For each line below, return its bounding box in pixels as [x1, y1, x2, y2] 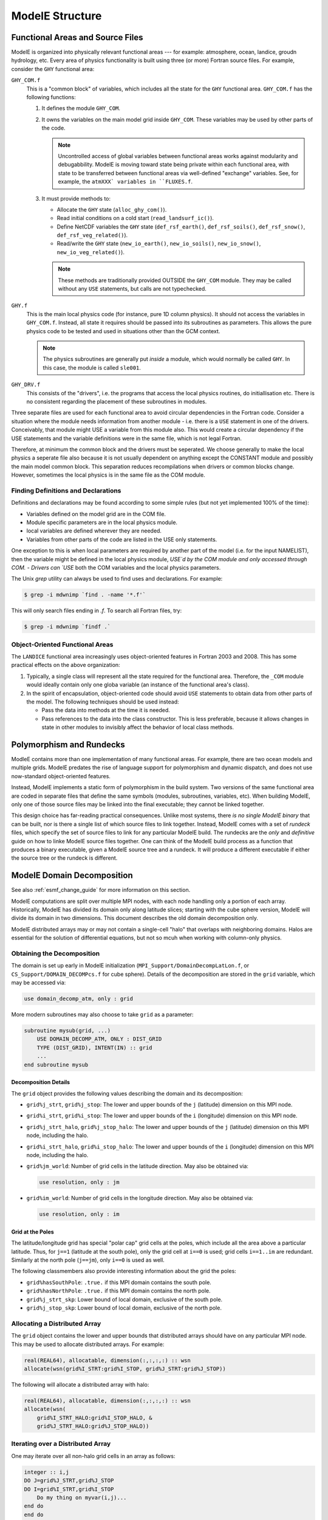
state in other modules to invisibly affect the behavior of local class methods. [41, 724, 234, 731]
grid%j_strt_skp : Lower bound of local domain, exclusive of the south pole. [26, 1296, 223, 1303]
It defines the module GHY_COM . [41, 105, 121, 112]
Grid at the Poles [11, 1228, 54, 1235]
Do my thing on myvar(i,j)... [36, 1494, 127, 1501]
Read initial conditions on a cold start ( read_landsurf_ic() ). [56, 215, 214, 222]
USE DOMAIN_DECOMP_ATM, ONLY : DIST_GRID [36, 1035, 162, 1043]
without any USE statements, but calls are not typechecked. [58, 285, 207, 292]
